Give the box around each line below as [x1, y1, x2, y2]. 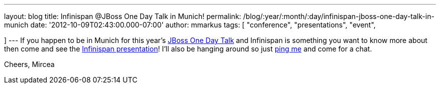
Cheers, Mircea [4, 60, 55, 68]
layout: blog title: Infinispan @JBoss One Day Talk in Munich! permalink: [4, 12, 242, 20]
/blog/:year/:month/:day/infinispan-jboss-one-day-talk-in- [243, 12, 434, 20]
